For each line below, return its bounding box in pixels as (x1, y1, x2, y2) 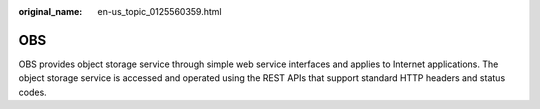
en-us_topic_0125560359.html (97, 6, 222, 17)
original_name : (18, 6, 83, 17)
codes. (18, 86, 47, 98)
